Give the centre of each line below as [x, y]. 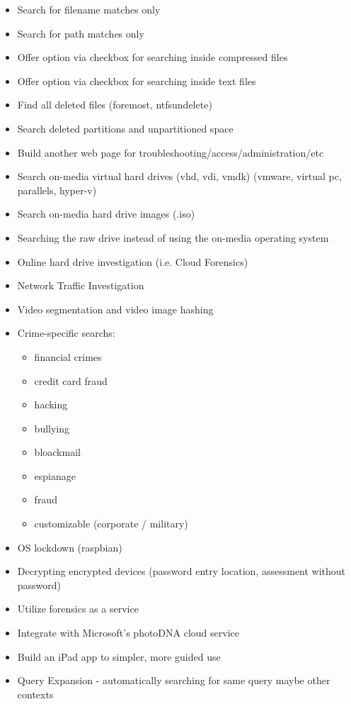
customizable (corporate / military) [111, 524]
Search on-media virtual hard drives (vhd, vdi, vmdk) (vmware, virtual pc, [179, 176]
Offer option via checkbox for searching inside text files [137, 80]
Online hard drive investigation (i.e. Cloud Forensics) [133, 261]
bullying [52, 428]
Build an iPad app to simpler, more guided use [119, 656]
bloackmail [57, 452]
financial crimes [68, 356]
